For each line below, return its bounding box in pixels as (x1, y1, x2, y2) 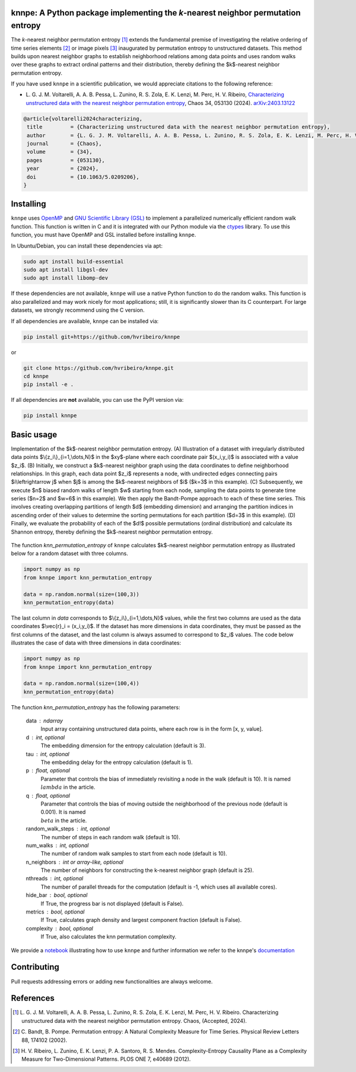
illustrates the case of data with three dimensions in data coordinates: (11, 639, 181, 646)
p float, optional (26, 767, 71, 774)
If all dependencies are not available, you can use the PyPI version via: (11, 397, 184, 404)
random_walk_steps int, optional (26, 825, 110, 832)
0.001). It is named (40, 808, 86, 816)
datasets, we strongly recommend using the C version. (11, 306, 145, 314)
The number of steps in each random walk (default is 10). (40, 833, 180, 841)
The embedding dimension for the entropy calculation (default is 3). (40, 742, 206, 749)
